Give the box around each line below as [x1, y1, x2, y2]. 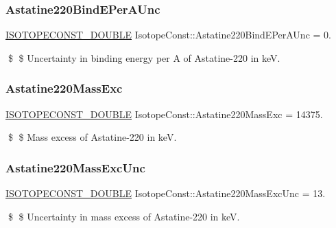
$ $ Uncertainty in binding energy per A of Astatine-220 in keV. [8, 50, 280, 65]
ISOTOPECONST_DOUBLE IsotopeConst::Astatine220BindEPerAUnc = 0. [5, 27, 331, 42]
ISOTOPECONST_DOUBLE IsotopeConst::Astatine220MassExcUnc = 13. [5, 186, 326, 201]
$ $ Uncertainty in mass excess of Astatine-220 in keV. [8, 209, 240, 223]
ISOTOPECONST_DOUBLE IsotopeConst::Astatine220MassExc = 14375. [5, 106, 323, 121]
